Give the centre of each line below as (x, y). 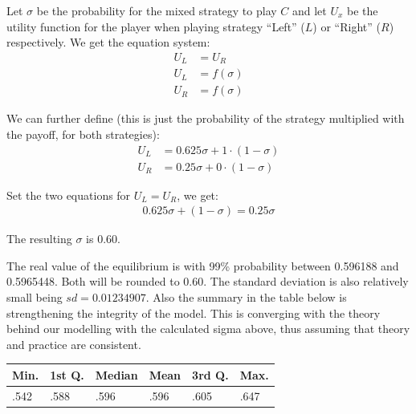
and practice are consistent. (74, 344)
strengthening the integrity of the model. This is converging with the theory (194, 313)
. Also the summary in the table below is (246, 296)
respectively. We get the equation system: (108, 42)
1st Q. (67, 374)
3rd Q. (210, 374)
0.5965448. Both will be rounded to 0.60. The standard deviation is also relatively (208, 281)
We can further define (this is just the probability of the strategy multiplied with (206, 118)
